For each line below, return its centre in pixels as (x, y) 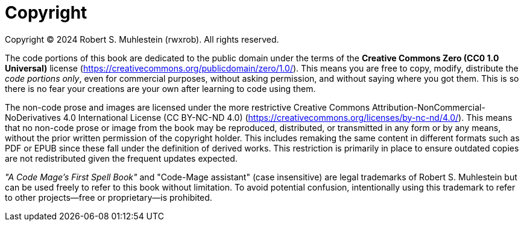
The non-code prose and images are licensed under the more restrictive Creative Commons (188, 107)
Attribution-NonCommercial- (428, 107)
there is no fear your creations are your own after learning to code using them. (160, 88)
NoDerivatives (33, 117)
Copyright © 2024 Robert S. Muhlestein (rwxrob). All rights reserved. (142, 39)
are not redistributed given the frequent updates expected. (121, 158)
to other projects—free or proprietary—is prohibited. (109, 197)
